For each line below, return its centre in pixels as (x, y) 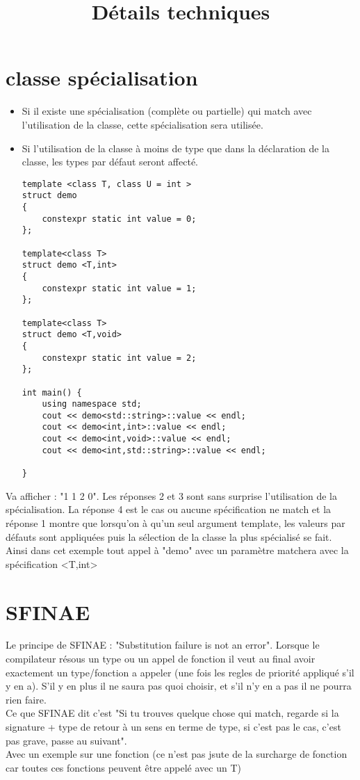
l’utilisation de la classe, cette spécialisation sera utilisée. (142, 124)
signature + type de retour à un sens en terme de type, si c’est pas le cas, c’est (173, 726)
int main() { (52, 392)
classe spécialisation (102, 78)
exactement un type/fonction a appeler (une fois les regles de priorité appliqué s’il (180, 672)
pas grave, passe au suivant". (66, 740)
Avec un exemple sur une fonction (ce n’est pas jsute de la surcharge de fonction (177, 754)
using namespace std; (92, 404)
